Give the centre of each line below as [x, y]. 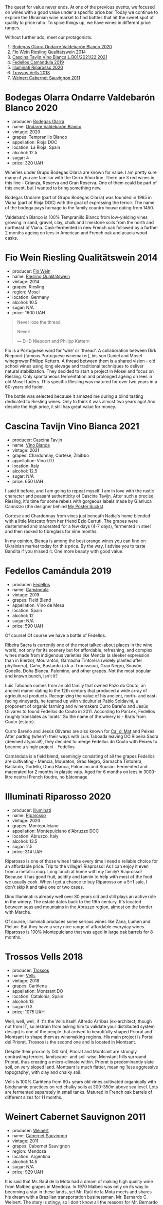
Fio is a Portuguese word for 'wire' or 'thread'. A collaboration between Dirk [81, 350]
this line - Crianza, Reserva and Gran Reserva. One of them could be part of [81, 183]
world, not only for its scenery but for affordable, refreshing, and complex [79, 650]
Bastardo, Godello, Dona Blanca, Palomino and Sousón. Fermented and [76, 766]
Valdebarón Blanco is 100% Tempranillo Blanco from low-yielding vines [76, 217]
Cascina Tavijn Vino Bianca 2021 [72, 426]
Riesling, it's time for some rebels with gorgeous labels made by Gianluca [79, 501]
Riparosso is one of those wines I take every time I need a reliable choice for [81, 861]
